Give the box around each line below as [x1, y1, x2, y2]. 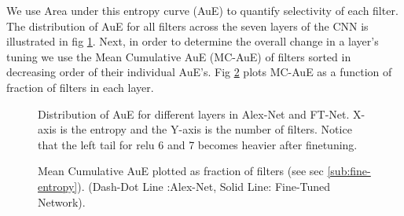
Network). [38, 193, 86, 210]
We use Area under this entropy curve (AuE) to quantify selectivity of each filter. [6, 2, 398, 18]
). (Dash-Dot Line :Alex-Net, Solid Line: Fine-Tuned [77, 178, 331, 194]
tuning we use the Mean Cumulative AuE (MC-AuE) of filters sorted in [6, 48, 351, 64]
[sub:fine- [327, 163, 371, 179]
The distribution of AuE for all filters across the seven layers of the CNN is [6, 17, 369, 34]
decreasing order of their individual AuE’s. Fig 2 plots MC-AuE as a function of [6, 64, 392, 80]
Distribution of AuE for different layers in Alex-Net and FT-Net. [38, 105, 350, 122]
